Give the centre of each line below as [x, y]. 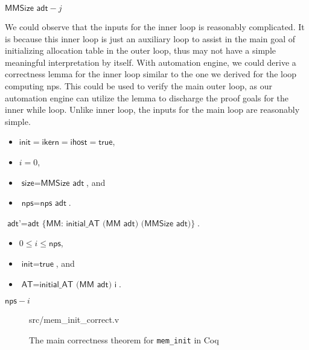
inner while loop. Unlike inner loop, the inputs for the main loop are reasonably [152, 110]
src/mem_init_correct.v [74, 320]
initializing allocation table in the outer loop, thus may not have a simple [140, 50]
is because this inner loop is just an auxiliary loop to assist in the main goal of [150, 38]
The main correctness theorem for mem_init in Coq [124, 339]
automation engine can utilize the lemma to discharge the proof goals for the [147, 97]
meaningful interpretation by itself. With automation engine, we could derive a [151, 62]
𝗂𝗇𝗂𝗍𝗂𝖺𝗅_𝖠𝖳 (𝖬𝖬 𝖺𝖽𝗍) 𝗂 [78, 285]
